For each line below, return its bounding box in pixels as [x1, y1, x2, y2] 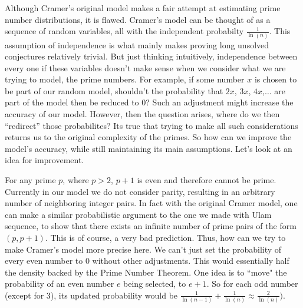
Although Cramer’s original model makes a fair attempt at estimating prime [5, 2, 281, 14]
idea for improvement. [5, 154, 84, 166]
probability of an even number [5, 277, 114, 290]
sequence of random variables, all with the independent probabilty [5, 25, 244, 37]
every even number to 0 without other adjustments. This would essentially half [5, 254, 289, 267]
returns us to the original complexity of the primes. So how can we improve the [5, 131, 292, 143]
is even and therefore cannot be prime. [137, 174, 276, 186]
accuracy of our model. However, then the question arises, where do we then [5, 108, 280, 120]
